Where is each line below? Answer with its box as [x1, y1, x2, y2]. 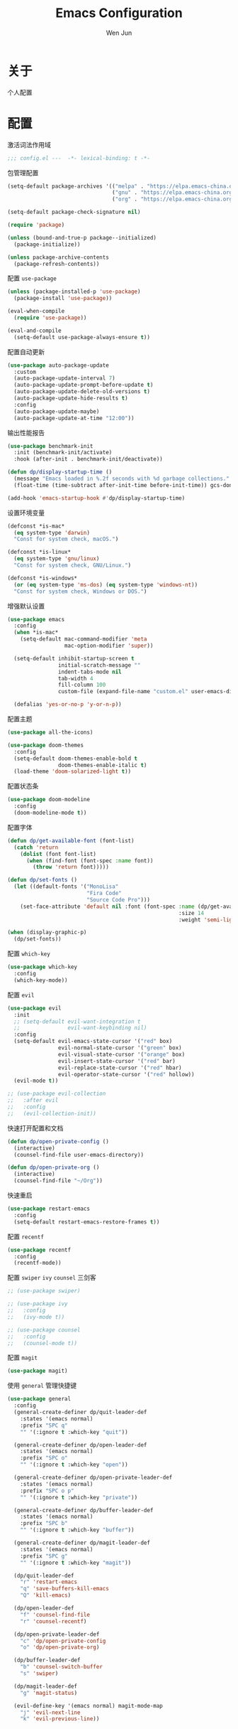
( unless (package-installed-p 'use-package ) [7, 288, 141, 296]
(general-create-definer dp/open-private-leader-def [13, 1474, 173, 1481]
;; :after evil [7, 1097, 59, 1104]
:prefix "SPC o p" [20, 1487, 74, 1494]
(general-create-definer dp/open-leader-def [13, 1441, 147, 1448]
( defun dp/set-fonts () [7, 877, 78, 884]
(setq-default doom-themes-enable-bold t [13, 755, 138, 762]
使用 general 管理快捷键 [7, 1381, 76, 1390]
